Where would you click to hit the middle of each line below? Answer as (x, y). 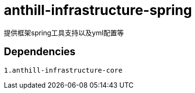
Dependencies (40, 52)
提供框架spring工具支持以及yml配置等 (64, 32)
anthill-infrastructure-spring (98, 10)
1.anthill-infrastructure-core (63, 70)
